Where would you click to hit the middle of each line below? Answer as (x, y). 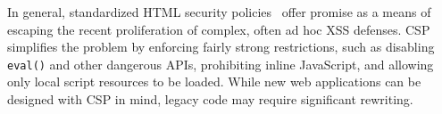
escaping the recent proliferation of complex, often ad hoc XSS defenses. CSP (219, 29)
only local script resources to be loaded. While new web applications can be (214, 81)
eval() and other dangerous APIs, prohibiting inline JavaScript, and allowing (221, 64)
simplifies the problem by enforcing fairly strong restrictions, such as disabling (221, 47)
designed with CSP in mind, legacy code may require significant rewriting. (210, 99)
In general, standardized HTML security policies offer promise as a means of (219, 12)
